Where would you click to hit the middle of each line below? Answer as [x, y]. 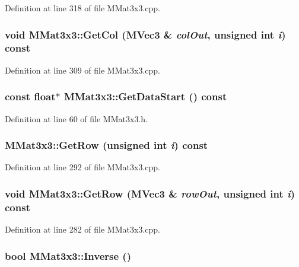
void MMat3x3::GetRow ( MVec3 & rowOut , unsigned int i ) [150, 193]
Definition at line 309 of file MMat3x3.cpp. [82, 70]
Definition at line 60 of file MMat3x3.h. [76, 118]
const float [30, 96]
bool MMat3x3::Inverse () [68, 255]
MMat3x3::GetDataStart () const [146, 96]
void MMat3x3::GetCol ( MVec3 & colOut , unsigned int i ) [145, 34]
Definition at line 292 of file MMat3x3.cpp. [82, 167]
